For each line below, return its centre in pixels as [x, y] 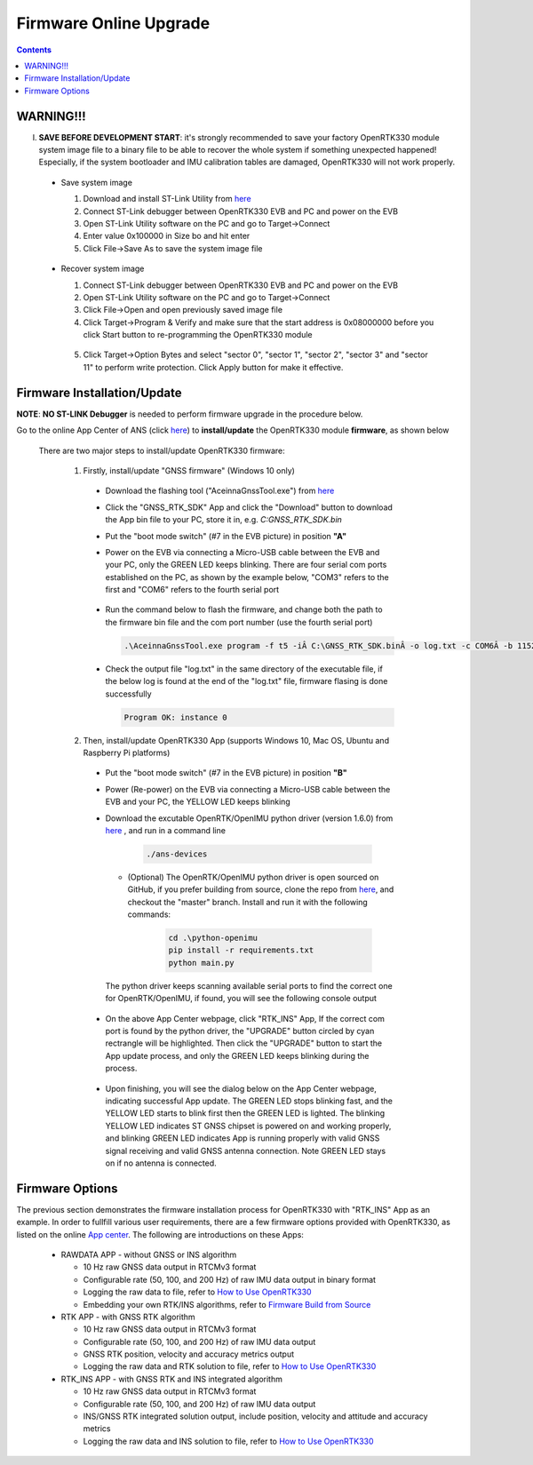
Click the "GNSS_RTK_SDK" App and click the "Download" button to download [249, 507]
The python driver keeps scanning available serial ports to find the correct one [249, 985]
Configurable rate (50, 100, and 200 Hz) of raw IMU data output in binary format [230, 1279]
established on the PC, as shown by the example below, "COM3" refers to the [247, 577]
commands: [149, 914]
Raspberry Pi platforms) [127, 752]
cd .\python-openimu [213, 938]
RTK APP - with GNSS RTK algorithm [128, 1317]
